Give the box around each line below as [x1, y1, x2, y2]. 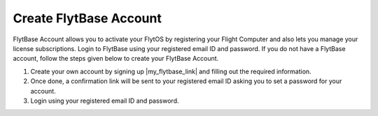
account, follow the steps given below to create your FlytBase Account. [13, 55, 219, 63]
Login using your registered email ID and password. [30, 96, 179, 105]
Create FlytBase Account [13, 10, 162, 26]
